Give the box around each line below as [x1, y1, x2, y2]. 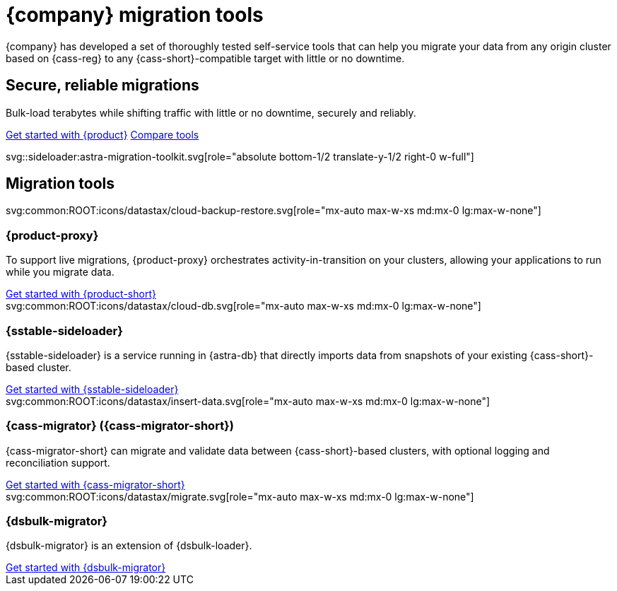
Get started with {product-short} [6, 288, 156, 300]
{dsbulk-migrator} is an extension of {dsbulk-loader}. [6, 539, 252, 552]
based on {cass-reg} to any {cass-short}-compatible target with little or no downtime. [6, 52, 405, 64]
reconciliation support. [6, 456, 110, 469]
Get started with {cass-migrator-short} [6, 478, 185, 491]
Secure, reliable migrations [6, 76, 199, 95]
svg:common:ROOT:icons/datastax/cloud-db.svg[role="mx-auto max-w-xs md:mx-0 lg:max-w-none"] [6, 300, 481, 312]
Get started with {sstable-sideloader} [6, 382, 179, 395]
